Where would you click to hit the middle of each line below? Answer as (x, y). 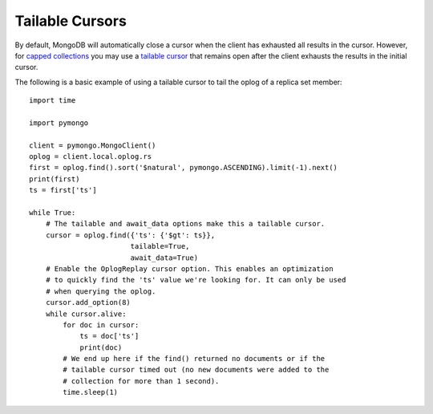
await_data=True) (164, 258)
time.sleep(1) (91, 392)
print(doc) (101, 347)
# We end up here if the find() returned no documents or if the (194, 359)
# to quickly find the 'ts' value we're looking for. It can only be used (196, 280)
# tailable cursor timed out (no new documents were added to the (196, 370)
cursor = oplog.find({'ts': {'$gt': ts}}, (130, 235)
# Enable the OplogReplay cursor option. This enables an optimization (189, 268)
